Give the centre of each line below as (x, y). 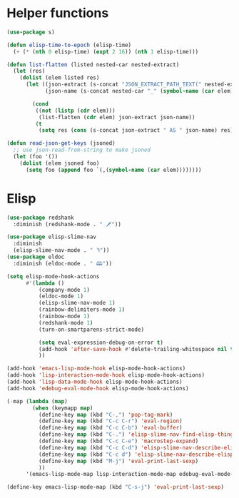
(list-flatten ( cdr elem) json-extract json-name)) (117, 117)
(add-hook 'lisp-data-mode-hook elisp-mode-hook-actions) (95, 382)
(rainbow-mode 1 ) (64, 316)
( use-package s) (31, 32)
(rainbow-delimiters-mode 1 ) (82, 310)
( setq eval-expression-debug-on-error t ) (101, 342)
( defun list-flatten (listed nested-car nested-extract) (93, 65)
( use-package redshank (40, 218)
